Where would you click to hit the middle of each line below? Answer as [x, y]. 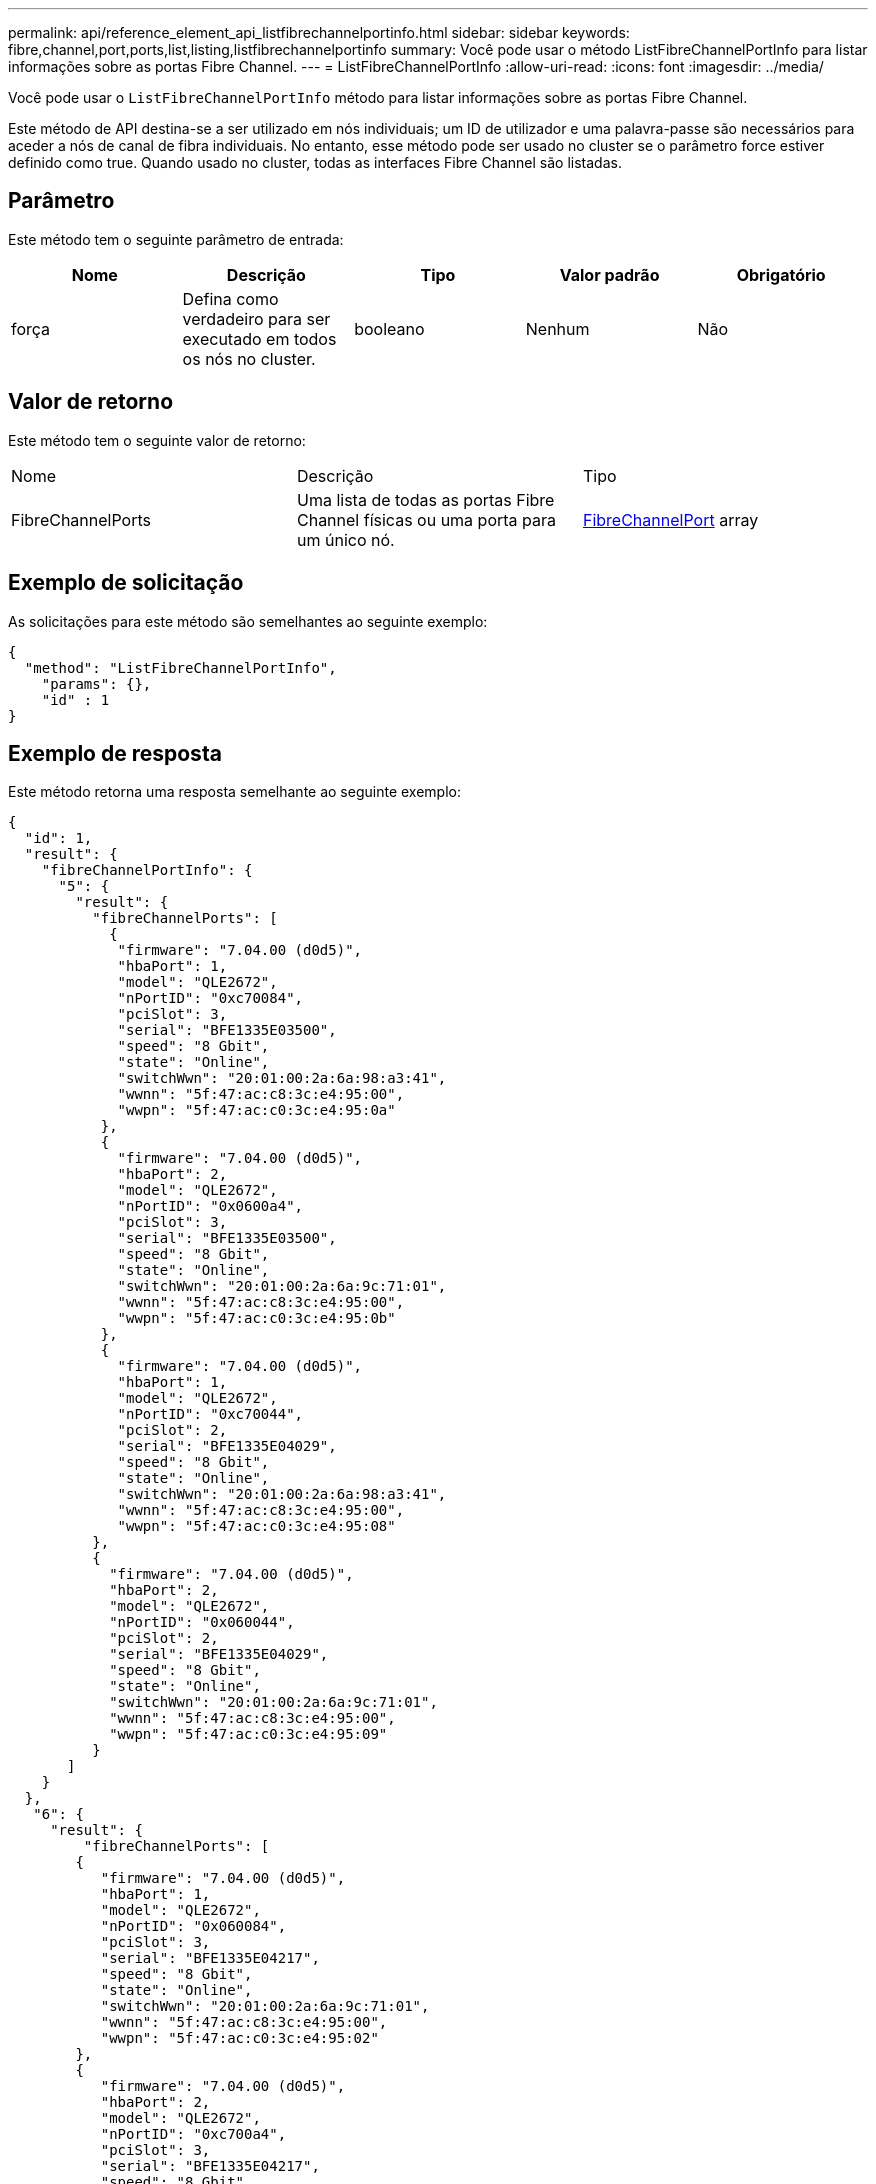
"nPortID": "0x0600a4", [210, 1206]
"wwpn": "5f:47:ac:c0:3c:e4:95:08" [256, 1526]
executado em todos [259, 338]
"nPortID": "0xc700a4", [193, 2134]
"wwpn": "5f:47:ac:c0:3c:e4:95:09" [248, 1734]
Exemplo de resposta [115, 753]
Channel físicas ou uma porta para [426, 519]
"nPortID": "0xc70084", [210, 998]
